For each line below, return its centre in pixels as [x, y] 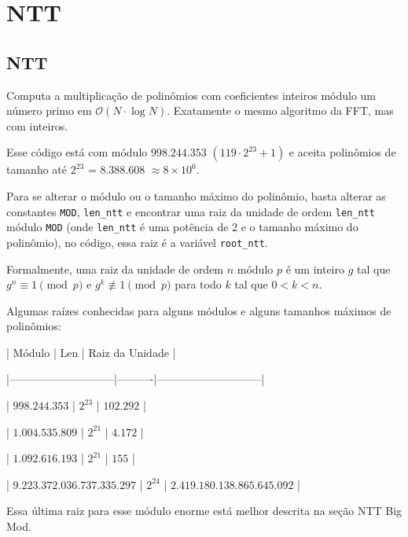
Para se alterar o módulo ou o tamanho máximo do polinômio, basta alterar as [196, 195]
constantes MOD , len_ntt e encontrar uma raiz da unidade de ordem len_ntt [191, 211]
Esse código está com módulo [77, 152]
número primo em [49, 110]
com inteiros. [37, 125]
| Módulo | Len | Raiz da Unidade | [91, 352]
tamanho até [37, 169]
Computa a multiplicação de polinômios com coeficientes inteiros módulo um [191, 95]
